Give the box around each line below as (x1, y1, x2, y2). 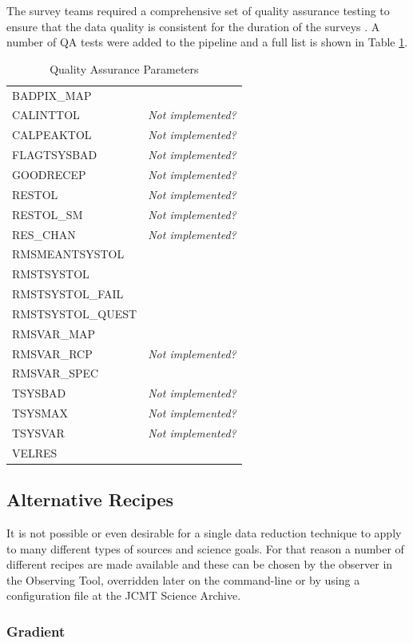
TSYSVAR (12, 424, 65, 441)
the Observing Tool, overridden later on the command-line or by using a (6, 571, 360, 588)
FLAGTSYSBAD (12, 146, 97, 163)
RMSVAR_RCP (12, 345, 93, 361)
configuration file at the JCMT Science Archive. (6, 587, 241, 604)
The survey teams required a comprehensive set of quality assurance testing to (6, 2, 390, 18)
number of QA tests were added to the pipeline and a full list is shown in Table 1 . (6, 34, 408, 50)
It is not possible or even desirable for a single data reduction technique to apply (6, 525, 402, 541)
